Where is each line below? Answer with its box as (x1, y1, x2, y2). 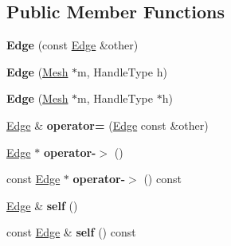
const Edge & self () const (6, 224, 136, 240)
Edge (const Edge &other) (6, 37, 139, 53)
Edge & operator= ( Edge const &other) (6, 116, 209, 133)
